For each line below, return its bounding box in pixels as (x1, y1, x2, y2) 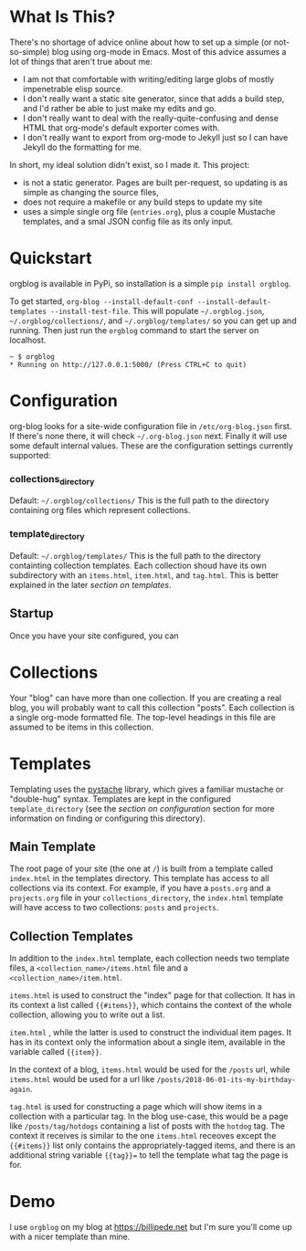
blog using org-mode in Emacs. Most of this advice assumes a (51, 46, 287, 57)
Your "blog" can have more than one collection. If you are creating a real (9, 692, 281, 703)
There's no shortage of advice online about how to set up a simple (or (9, 37, 272, 47)
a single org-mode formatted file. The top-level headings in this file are (9, 711, 276, 722)
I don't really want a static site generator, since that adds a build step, (22, 93, 285, 104)
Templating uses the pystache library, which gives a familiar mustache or (9, 783, 284, 794)
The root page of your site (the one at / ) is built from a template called (9, 863, 274, 874)
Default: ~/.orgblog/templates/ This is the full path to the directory (9, 550, 262, 561)
